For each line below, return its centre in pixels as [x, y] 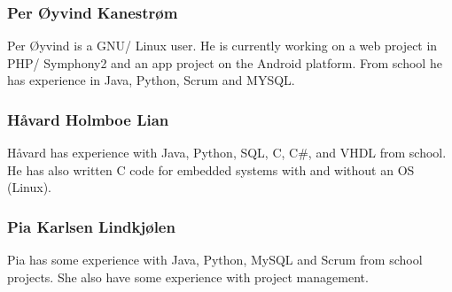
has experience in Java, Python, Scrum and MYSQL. [151, 80]
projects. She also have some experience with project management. [188, 277]
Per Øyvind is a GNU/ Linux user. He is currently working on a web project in [222, 46]
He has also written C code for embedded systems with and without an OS [211, 169]
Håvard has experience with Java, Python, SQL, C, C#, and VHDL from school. [227, 153]
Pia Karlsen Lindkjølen [91, 226]
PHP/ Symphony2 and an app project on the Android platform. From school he [225, 62]
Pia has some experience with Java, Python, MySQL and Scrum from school [215, 260]
